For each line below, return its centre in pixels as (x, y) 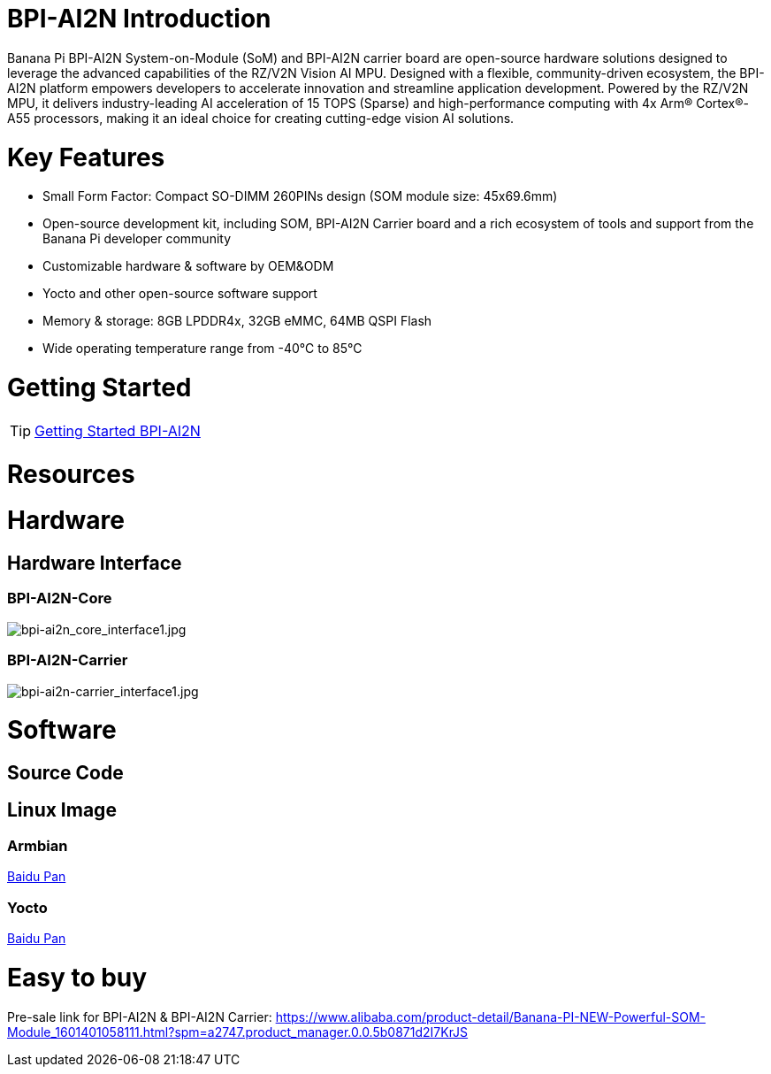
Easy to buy (77, 977)
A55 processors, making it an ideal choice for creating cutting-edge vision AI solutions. (261, 118)
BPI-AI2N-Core (60, 598)
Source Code (65, 773)
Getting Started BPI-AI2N (118, 430)
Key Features (86, 157)
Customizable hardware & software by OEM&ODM (188, 266)
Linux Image (62, 810)
